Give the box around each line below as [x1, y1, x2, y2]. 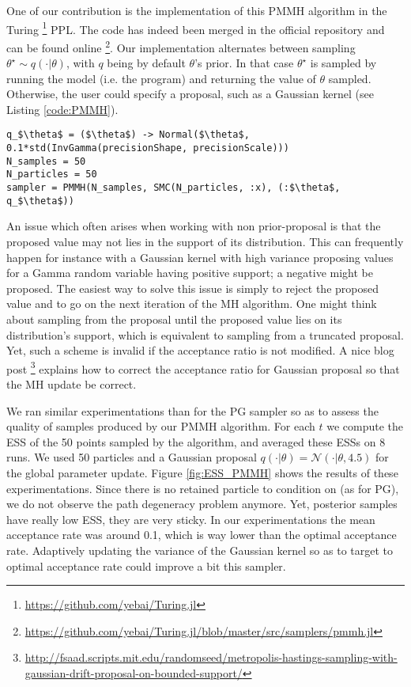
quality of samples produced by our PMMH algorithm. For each [6, 418, 315, 435]
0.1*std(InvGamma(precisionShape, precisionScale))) [6, 142, 289, 154]
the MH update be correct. [6, 376, 137, 392]
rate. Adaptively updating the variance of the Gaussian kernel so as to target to [6, 541, 394, 558]
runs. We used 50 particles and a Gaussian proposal [6, 449, 257, 465]
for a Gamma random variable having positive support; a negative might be [6, 264, 373, 281]
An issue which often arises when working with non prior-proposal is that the [6, 218, 381, 234]
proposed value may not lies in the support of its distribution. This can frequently [6, 233, 404, 249]
